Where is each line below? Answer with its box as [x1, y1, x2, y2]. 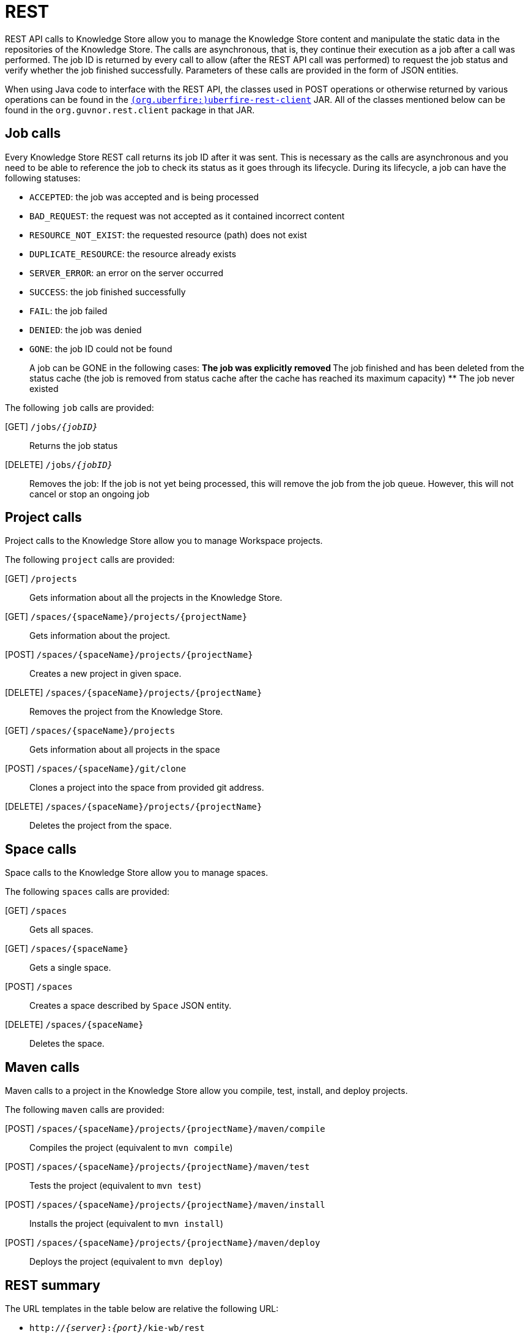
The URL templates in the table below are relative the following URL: [5, 1303, 279, 1314]
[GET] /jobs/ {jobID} [5, 421, 98, 432]
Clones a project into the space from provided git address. [29, 782, 264, 793]
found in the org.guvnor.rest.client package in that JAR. [5, 104, 255, 115]
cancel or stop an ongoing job [29, 488, 150, 499]
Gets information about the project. [29, 630, 171, 641]
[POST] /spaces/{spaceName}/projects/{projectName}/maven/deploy [5, 1237, 320, 1248]
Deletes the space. [29, 1038, 105, 1049]
